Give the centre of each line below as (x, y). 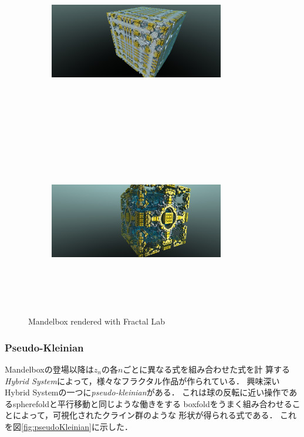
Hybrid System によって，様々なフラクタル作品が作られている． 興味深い (142, 380)
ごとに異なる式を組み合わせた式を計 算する (206, 369)
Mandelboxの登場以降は (49, 369)
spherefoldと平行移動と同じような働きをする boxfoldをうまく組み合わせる (152, 403)
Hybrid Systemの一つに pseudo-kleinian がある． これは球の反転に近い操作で (147, 392)
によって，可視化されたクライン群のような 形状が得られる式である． (145, 415)
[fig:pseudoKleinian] (56, 426)
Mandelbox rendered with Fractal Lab (97, 321)
